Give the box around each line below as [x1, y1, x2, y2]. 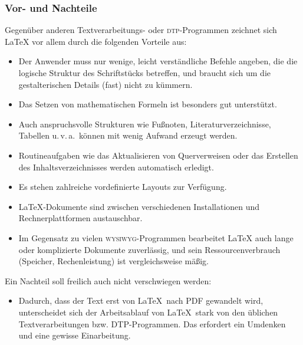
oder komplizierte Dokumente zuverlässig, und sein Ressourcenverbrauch [18, 243, 281, 255]
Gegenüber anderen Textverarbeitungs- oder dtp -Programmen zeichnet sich [5, 24, 277, 36]
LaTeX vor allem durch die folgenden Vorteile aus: [5, 35, 187, 47]
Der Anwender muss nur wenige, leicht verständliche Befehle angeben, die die [18, 55, 298, 67]
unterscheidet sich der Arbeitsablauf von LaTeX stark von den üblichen [18, 305, 278, 318]
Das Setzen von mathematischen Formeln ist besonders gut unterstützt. [18, 98, 277, 110]
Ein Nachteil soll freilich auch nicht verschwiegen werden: [5, 274, 212, 287]
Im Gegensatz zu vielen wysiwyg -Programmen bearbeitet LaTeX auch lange [18, 231, 294, 244]
